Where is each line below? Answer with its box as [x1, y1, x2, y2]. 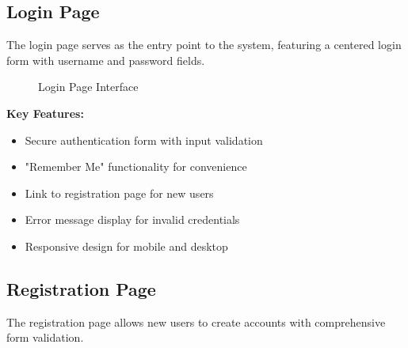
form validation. [6, 329, 84, 346]
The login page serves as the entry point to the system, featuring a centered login [6, 36, 402, 53]
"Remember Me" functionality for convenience [25, 158, 247, 175]
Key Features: [6, 104, 84, 121]
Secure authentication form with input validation [25, 131, 263, 148]
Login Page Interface [38, 78, 139, 95]
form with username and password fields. [6, 51, 205, 68]
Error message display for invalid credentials [25, 211, 240, 228]
